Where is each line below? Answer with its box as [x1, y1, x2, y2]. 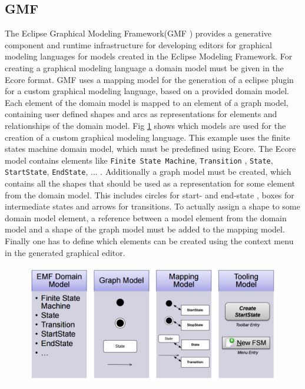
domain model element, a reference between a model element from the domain [5, 211, 287, 224]
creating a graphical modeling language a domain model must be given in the [5, 61, 284, 74]
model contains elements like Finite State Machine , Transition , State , [5, 154, 273, 166]
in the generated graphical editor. [5, 246, 125, 258]
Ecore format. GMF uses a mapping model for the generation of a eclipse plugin [5, 73, 294, 85]
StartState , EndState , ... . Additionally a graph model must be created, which [5, 165, 291, 178]
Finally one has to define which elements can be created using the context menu [5, 235, 294, 247]
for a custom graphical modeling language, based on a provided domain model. [5, 85, 289, 97]
